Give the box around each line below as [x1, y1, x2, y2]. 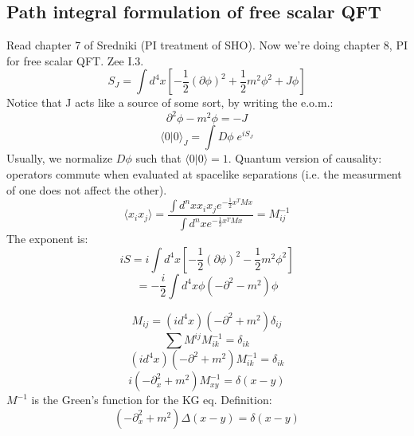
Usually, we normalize [6, 150, 113, 167]
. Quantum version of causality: [228, 150, 382, 167]
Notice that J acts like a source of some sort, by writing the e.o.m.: [6, 94, 334, 111]
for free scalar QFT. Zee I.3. [6, 52, 144, 69]
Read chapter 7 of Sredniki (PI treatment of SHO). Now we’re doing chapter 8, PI [6, 37, 408, 53]
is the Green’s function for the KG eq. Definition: [31, 391, 272, 408]
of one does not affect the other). [6, 181, 167, 198]
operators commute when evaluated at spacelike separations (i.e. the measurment [6, 166, 402, 183]
